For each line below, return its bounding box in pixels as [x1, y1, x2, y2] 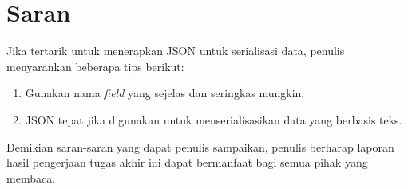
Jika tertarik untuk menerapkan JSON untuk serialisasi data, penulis [6, 42, 345, 59]
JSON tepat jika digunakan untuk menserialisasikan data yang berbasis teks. [25, 111, 402, 128]
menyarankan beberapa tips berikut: [6, 57, 184, 74]
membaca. [6, 169, 56, 186]
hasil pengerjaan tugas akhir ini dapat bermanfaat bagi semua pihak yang [6, 154, 368, 171]
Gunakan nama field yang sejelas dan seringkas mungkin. [25, 85, 305, 101]
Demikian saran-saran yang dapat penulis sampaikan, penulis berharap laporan [6, 138, 394, 155]
